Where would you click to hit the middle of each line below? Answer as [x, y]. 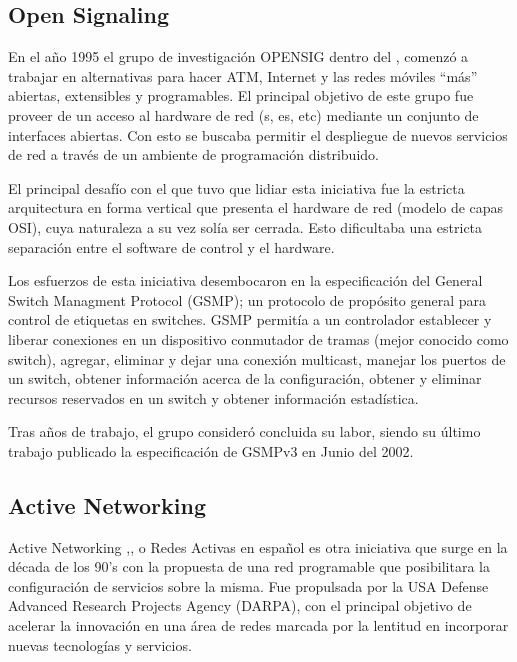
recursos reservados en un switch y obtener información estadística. [213, 397]
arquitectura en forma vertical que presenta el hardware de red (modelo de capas [256, 207]
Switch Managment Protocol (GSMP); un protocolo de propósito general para [247, 299]
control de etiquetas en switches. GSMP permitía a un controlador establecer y [250, 319]
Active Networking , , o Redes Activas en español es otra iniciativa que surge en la [258, 546]
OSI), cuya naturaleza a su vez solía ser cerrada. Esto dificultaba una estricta [245, 226]
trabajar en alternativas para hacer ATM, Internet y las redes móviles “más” [243, 75]
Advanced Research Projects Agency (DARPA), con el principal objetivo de [240, 605]
